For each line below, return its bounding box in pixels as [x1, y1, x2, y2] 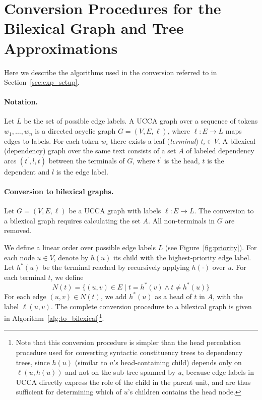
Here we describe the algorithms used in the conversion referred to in [4, 67, 217, 77]
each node [4, 252, 35, 262]
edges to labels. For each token [4, 135, 99, 146]
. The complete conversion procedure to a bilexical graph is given [50, 301, 252, 311]
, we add [100, 291, 127, 301]
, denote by [53, 252, 89, 262]
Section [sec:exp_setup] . [4, 77, 80, 87]
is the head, [164, 155, 200, 165]
